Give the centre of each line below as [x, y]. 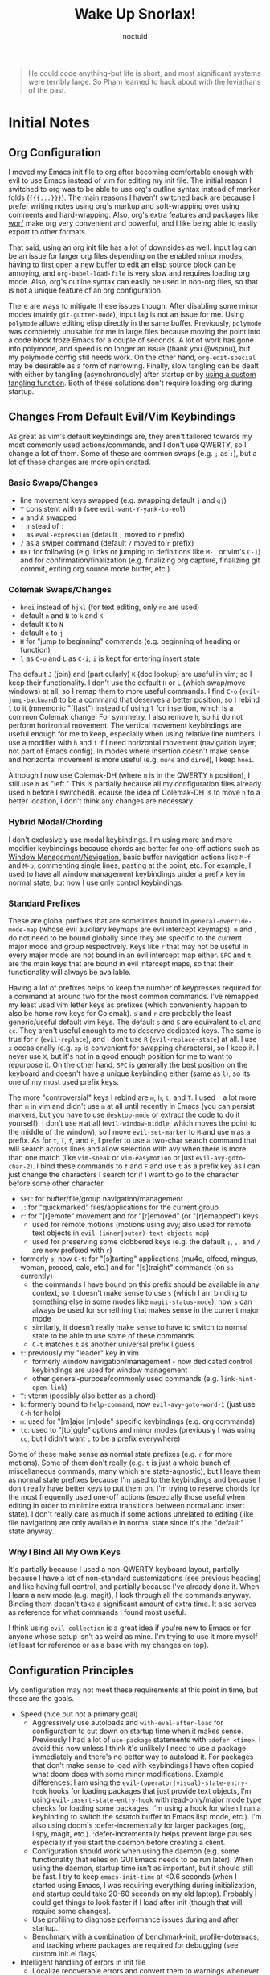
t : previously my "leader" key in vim [79, 1353]
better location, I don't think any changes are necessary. [102, 801]
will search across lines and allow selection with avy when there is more [127, 1148]
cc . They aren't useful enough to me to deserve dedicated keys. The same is [135, 1030]
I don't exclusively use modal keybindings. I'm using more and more [121, 840]
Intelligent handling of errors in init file [83, 1962]
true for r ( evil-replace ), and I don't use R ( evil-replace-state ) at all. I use [133, 1039]
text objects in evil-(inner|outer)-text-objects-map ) [121, 1233]
